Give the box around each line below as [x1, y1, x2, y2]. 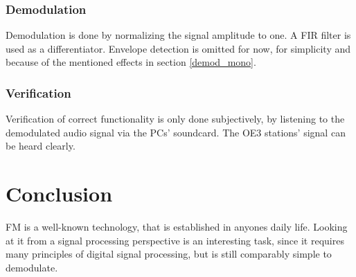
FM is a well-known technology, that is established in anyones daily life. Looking [6, 220, 348, 234]
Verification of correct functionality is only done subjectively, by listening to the [6, 111, 345, 126]
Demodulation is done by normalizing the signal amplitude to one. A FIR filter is [6, 28, 351, 42]
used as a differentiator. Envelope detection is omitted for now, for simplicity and [6, 41, 351, 55]
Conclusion [6, 179, 113, 208]
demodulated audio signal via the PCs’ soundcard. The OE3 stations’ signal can [6, 125, 346, 139]
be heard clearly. [6, 138, 75, 153]
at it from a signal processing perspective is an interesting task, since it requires [6, 233, 344, 247]
